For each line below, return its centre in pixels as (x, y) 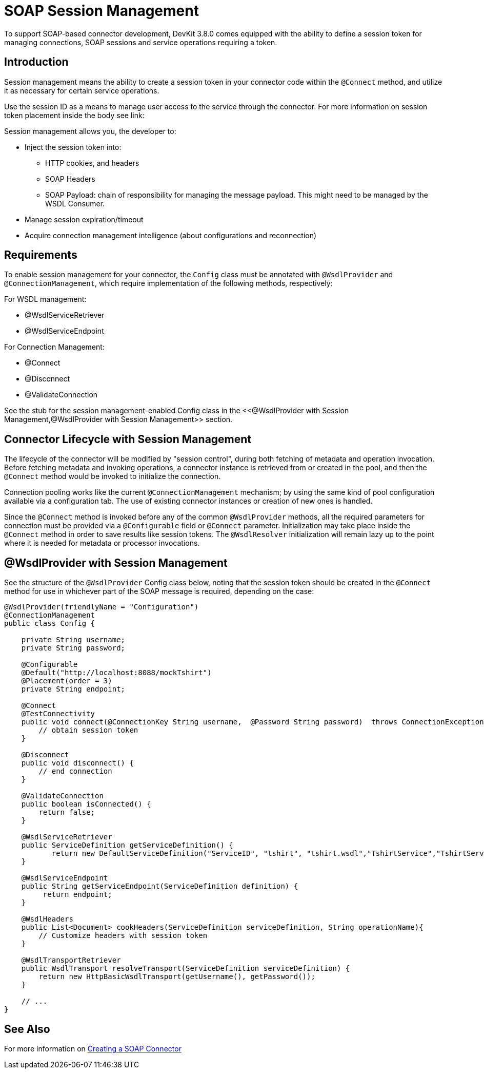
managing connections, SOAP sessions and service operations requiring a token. (141, 42)
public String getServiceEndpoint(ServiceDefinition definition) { (160, 886)
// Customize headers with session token (123, 936)
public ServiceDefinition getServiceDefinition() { (127, 845)
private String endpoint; (73, 689)
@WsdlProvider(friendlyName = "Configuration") (102, 607)
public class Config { (50, 624)
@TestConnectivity (58, 714)
